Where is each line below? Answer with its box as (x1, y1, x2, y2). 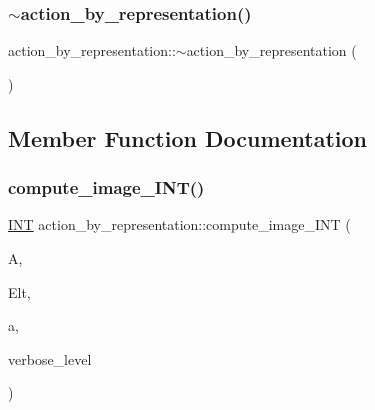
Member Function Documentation (8, 122, 368, 153)
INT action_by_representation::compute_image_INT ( (8, 214, 351, 235)
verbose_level (8, 348, 92, 369)
